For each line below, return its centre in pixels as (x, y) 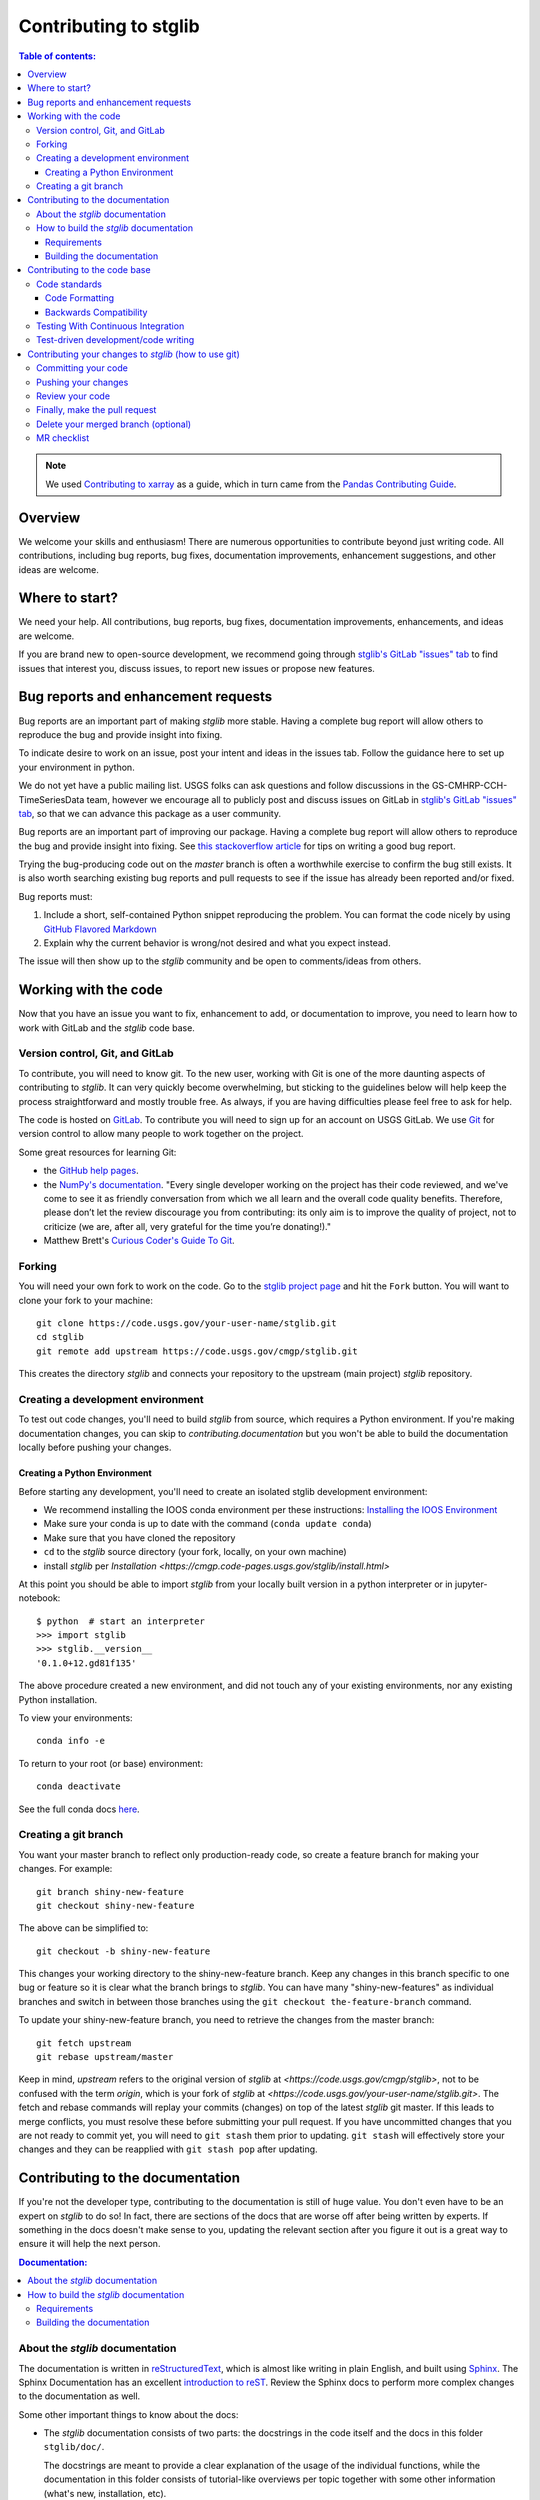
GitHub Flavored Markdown (100, 929)
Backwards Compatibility (96, 312)
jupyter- (471, 1584)
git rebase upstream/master (105, 2057)
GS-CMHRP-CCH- (469, 786)
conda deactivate (78, 1786)
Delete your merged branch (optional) (114, 424)
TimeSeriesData (51, 799)
